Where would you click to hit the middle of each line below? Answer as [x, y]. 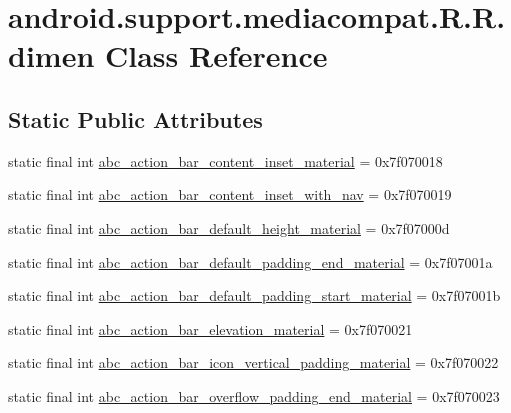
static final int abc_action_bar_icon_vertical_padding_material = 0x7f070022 [253, 362]
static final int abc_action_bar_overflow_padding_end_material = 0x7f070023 [254, 395]
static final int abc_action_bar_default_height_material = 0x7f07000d [229, 227]
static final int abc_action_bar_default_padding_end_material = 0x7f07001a [250, 261]
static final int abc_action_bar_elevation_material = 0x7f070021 [210, 328]
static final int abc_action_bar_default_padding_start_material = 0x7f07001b [254, 295]
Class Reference [216, 55]
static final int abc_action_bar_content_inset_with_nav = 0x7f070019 [230, 194]
